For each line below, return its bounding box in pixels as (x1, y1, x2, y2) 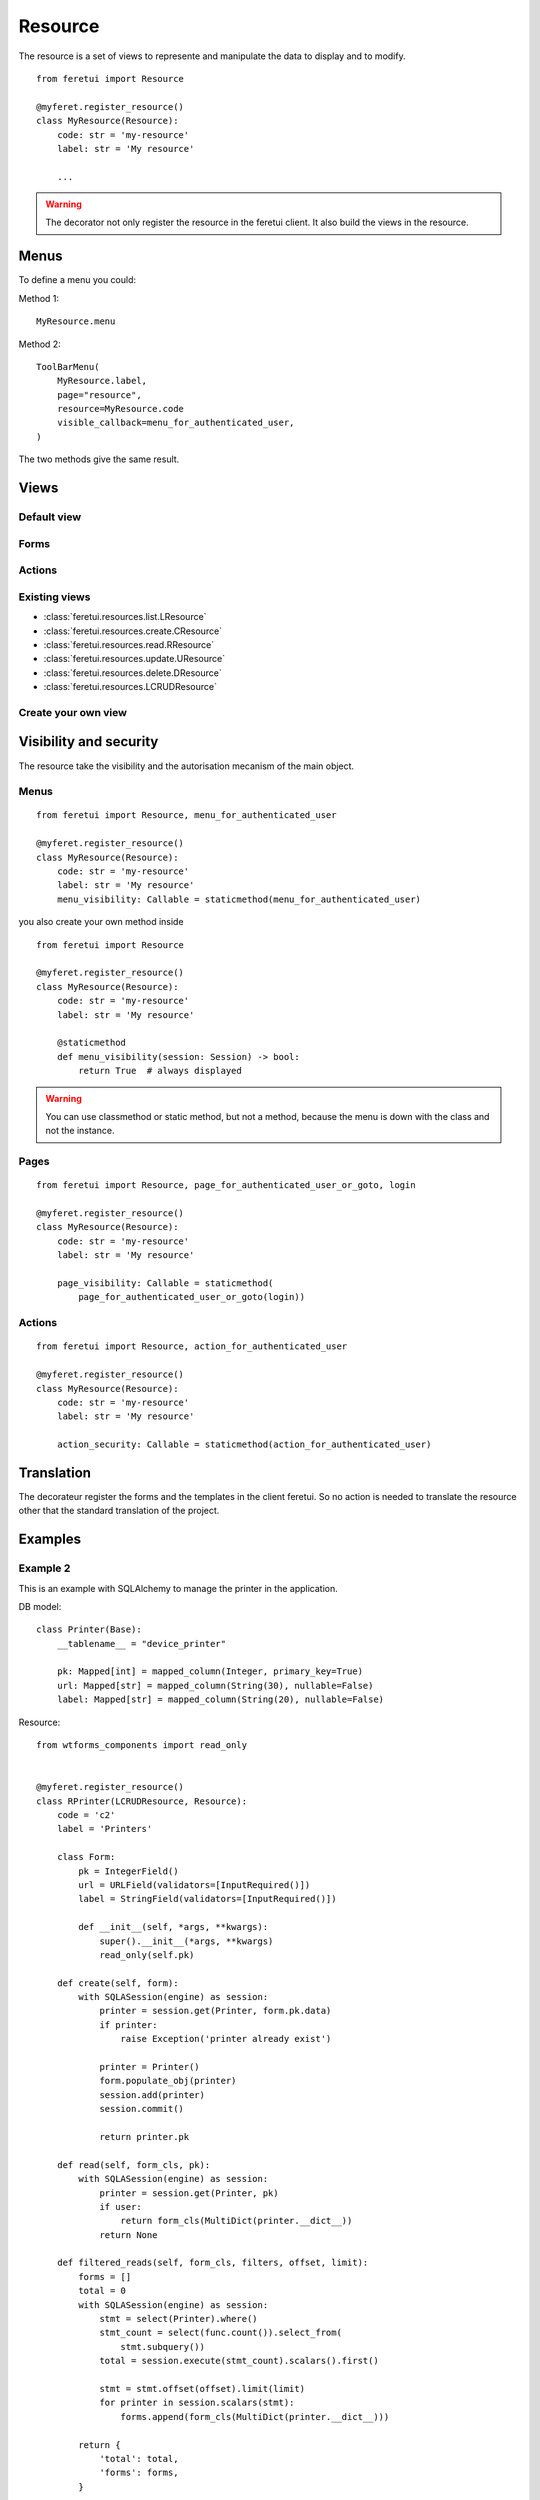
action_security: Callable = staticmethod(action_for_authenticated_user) (56, 1439, 432, 1450)
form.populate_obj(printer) (99, 2075, 237, 2087)
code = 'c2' (56, 1809, 116, 1820)
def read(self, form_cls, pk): (56, 2159, 211, 2170)
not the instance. (45, 1125, 115, 1137)
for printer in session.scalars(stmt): (99, 2397, 295, 2409)
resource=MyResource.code (56, 403, 185, 415)
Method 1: (18, 292, 60, 304)
